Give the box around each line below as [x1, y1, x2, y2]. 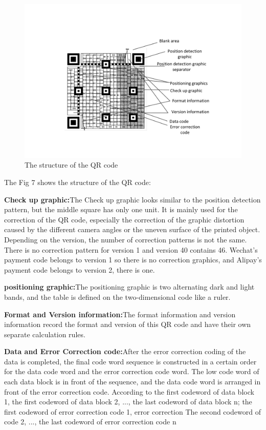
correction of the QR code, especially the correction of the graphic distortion [4, 214, 245, 224]
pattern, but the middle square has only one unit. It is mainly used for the [4, 204, 238, 215]
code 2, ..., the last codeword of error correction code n [4, 416, 176, 427]
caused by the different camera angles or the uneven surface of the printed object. [4, 224, 260, 235]
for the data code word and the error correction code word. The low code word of [4, 366, 259, 377]
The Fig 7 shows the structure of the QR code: [4, 176, 151, 187]
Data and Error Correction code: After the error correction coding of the [4, 346, 246, 357]
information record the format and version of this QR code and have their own [4, 319, 251, 330]
